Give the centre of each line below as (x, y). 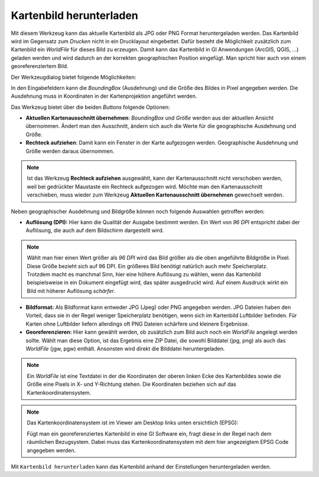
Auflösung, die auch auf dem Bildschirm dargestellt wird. (95, 230)
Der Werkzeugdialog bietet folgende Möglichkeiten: (74, 77)
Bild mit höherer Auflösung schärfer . (71, 291)
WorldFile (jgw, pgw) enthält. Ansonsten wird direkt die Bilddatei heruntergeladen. (125, 349)
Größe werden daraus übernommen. (70, 151)
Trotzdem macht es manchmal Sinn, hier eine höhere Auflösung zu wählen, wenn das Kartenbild (144, 274)
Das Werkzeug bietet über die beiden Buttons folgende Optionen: (90, 107)
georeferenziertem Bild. (40, 66)
